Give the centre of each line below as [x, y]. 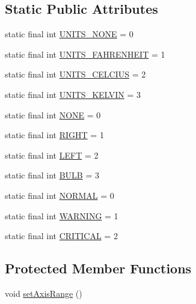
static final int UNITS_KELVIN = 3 [73, 94]
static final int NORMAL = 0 [60, 195]
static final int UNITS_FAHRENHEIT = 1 [85, 54]
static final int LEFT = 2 [52, 155]
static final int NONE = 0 [53, 114]
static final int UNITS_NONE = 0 [69, 34]
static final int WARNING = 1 [62, 215]
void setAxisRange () [44, 293]
